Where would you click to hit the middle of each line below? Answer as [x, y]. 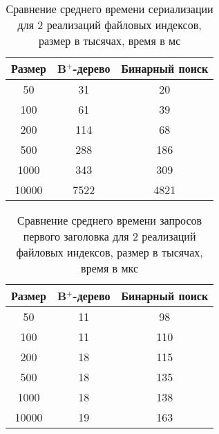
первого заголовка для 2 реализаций [109, 236]
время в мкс [110, 268]
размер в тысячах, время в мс [109, 41]
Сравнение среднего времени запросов [110, 220]
